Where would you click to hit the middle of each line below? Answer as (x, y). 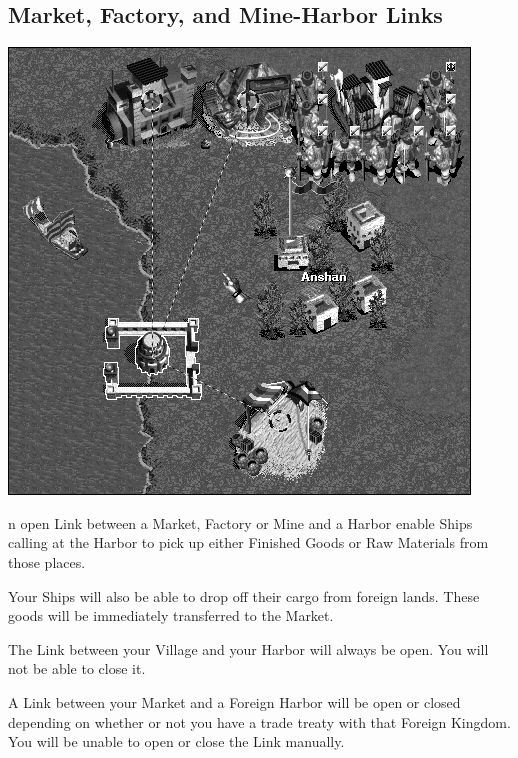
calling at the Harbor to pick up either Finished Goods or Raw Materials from (248, 542)
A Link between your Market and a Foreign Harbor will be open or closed (234, 701)
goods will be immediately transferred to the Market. (171, 615)
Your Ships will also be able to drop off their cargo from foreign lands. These (244, 595)
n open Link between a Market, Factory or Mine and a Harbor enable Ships (240, 522)
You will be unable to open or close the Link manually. (176, 741)
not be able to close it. (77, 668)
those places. (47, 561)
